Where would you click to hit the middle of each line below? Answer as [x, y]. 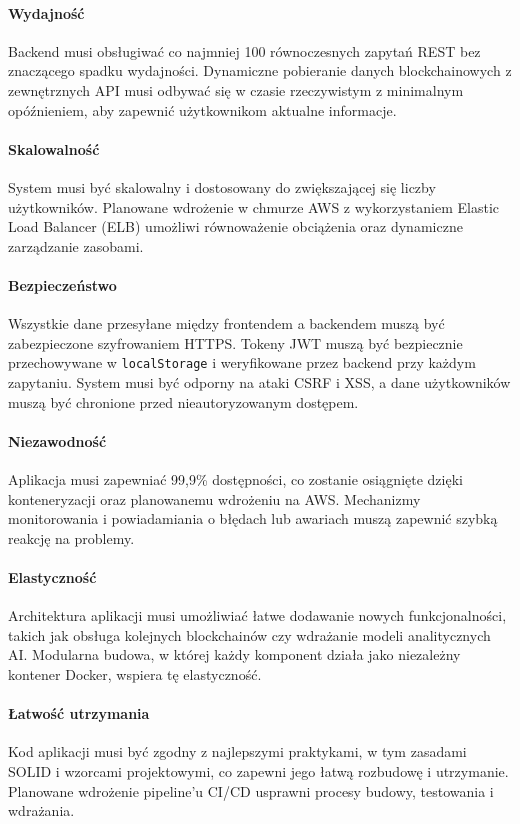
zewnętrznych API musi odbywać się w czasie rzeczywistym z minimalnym [236, 89]
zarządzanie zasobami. [76, 245]
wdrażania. [41, 810]
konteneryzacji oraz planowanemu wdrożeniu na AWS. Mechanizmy [214, 498]
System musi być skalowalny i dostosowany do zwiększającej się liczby [222, 186]
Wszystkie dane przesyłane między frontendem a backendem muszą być [226, 323]
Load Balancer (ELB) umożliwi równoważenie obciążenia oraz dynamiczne [235, 226]
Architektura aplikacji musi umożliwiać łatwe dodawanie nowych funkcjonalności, [257, 615]
